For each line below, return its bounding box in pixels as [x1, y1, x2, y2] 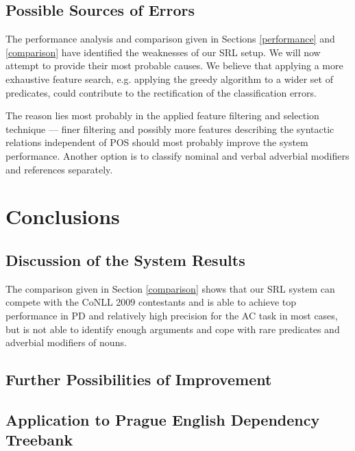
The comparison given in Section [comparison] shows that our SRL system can [5, 281, 335, 295]
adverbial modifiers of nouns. [5, 335, 127, 350]
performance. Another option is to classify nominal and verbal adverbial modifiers [5, 148, 350, 162]
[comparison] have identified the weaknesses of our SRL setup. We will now [5, 45, 321, 59]
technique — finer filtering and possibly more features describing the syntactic [5, 121, 334, 136]
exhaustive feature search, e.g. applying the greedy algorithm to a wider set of [5, 71, 333, 86]
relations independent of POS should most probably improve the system [5, 135, 308, 149]
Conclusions [5, 202, 120, 230]
